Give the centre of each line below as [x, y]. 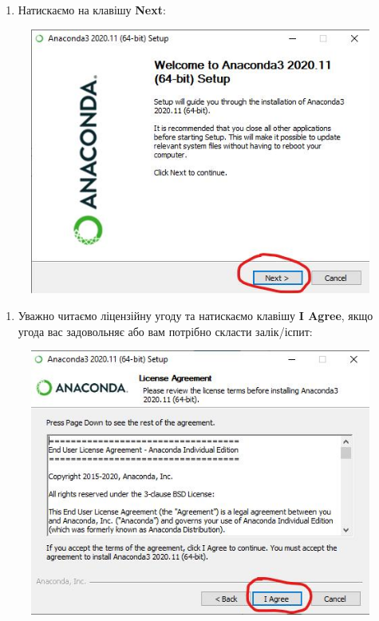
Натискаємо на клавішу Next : [92, 10]
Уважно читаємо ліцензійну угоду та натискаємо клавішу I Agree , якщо [195, 316]
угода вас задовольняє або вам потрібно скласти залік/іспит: [165, 331]
